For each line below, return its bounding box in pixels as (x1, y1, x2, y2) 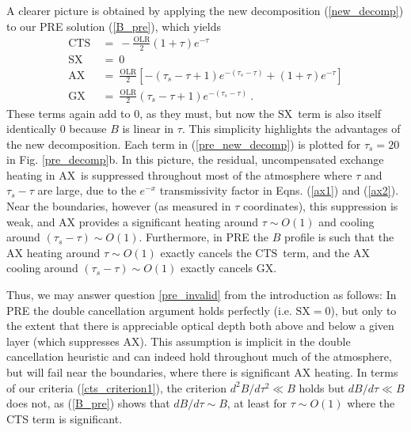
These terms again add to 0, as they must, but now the (6, 104, 275, 121)
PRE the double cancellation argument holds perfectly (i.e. (6, 301, 292, 318)
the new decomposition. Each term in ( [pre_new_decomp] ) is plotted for (6, 135, 361, 152)
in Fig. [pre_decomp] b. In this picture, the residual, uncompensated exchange (6, 151, 384, 168)
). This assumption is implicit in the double (139, 332, 351, 349)
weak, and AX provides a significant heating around (6, 213, 258, 229)
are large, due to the (37, 182, 136, 199)
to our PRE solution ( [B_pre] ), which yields (6, 17, 221, 34)
